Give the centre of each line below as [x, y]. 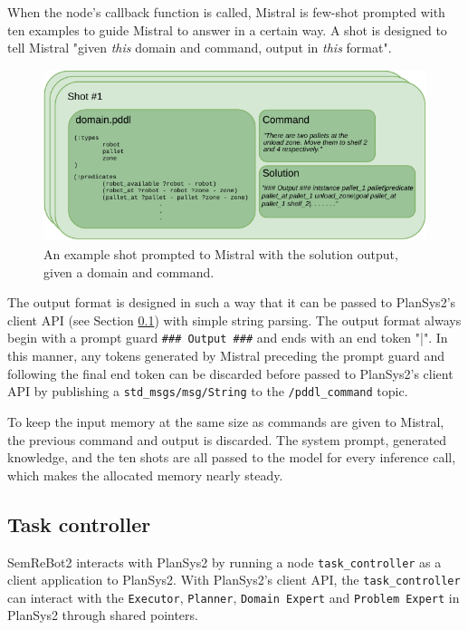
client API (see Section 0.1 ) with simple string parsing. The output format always [234, 320]
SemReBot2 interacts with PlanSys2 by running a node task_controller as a [224, 562]
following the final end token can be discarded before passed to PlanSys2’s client [230, 373]
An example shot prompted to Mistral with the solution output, [221, 254]
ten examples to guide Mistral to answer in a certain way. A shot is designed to [227, 29]
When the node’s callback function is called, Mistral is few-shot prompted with [226, 12]
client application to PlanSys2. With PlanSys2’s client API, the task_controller [234, 580]
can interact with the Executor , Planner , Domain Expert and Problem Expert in [234, 597]
